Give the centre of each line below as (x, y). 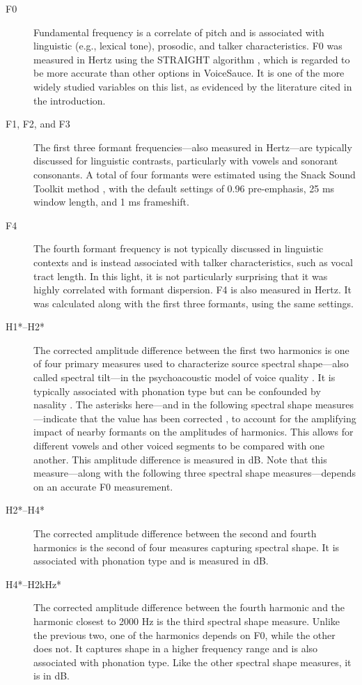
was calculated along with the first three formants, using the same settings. (194, 303)
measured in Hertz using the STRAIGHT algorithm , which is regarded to (192, 59)
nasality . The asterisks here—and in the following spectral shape (173, 405)
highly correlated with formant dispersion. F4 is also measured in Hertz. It (192, 290)
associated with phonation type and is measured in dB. (151, 561)
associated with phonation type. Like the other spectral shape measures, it (192, 662)
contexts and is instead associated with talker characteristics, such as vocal (193, 262)
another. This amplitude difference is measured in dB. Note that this (180, 459)
